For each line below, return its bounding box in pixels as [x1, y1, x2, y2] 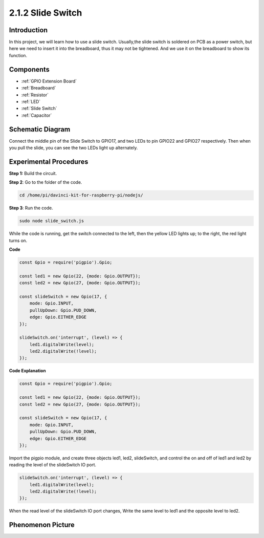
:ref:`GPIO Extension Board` [21, 78, 77, 84]
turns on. [9, 237, 27, 243]
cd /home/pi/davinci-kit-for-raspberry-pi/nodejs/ [19, 193, 144, 198]
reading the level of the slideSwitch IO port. [9, 462, 96, 468]
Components [9, 65, 50, 73]
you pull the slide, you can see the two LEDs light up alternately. [9, 145, 138, 151]
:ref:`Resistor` [21, 92, 49, 98]
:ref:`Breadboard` [21, 85, 56, 91]
